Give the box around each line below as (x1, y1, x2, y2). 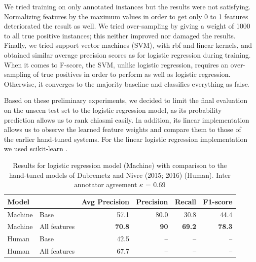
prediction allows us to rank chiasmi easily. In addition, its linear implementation (4, 114, 250, 125)
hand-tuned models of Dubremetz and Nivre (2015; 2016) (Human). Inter (9, 169, 231, 180)
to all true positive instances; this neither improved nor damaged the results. (4, 30, 236, 40)
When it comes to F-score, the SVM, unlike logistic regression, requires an (4, 59, 228, 69)
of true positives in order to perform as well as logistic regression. (33, 69, 231, 79)
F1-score (203, 196, 232, 206)
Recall (175, 196, 196, 206)
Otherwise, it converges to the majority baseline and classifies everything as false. (4, 78, 250, 89)
